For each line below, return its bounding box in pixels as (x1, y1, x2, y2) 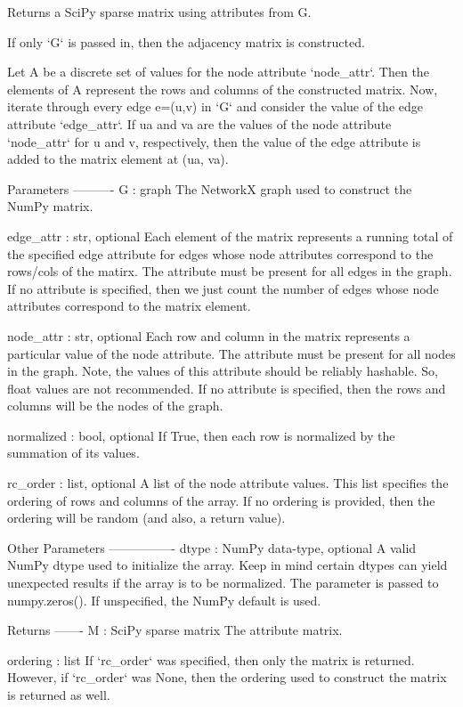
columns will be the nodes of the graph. (7, 396, 223, 415)
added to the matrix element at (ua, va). (7, 150, 229, 168)
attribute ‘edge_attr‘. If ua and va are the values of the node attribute (7, 114, 392, 133)
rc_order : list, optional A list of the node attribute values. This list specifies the (7, 474, 449, 492)
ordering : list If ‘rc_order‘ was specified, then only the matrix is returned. (7, 650, 415, 669)
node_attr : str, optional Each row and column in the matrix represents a (7, 326, 410, 345)
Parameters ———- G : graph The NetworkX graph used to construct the (7, 179, 412, 198)
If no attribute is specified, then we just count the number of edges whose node (7, 279, 439, 297)
